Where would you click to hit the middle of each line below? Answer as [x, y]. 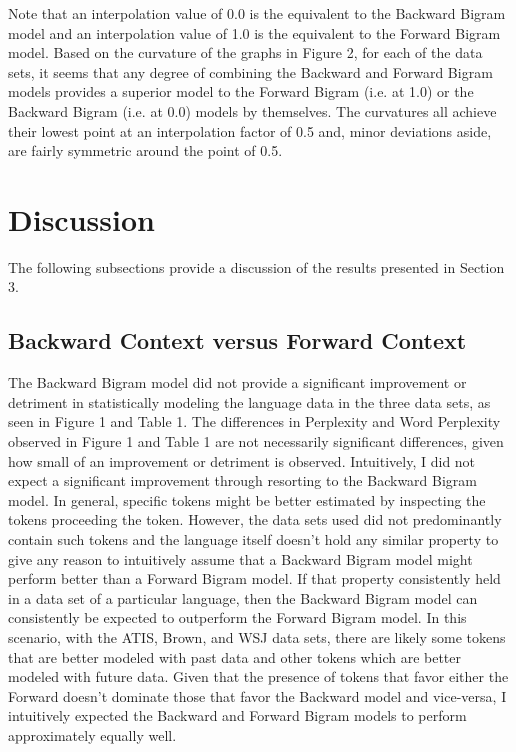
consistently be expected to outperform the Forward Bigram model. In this [237, 617]
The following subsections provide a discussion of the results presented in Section [256, 266]
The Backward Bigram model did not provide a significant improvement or [237, 382]
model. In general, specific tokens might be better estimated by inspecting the [247, 499]
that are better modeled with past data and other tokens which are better [235, 656]
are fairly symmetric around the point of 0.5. [145, 150]
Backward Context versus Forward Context [237, 340]
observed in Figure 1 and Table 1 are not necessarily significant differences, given [256, 441]
